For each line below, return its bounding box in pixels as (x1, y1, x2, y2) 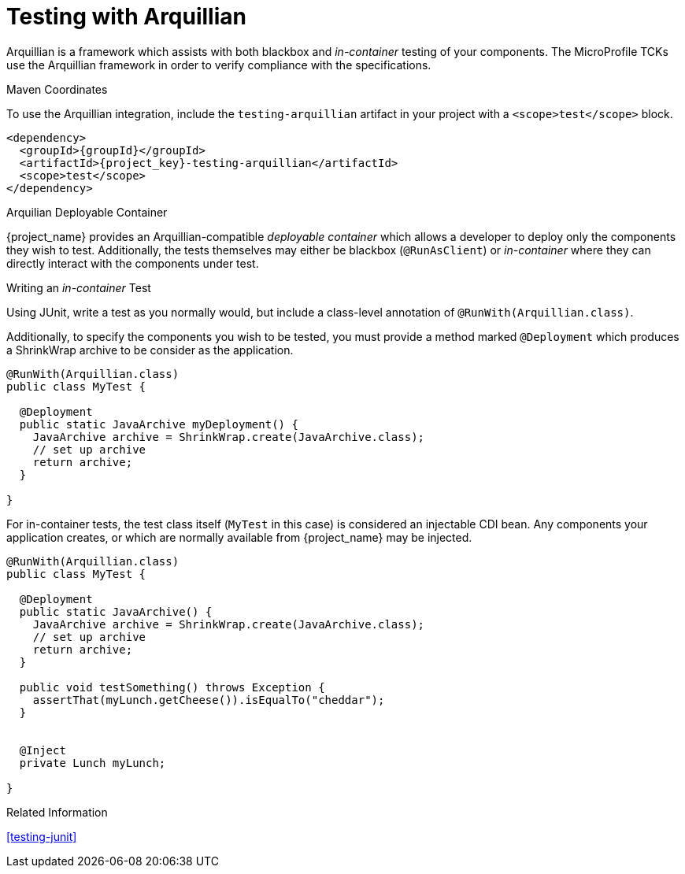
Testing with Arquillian (6, 3, 246, 30)
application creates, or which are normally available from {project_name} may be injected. (6, 530, 472, 544)
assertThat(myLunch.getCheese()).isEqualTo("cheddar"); (32, 693, 385, 706)
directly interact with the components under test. (6, 256, 259, 270)
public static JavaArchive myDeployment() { (19, 417, 298, 431)
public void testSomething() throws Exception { (19, 680, 325, 694)
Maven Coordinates (6, 82, 108, 96)
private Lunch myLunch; (19, 756, 166, 769)
